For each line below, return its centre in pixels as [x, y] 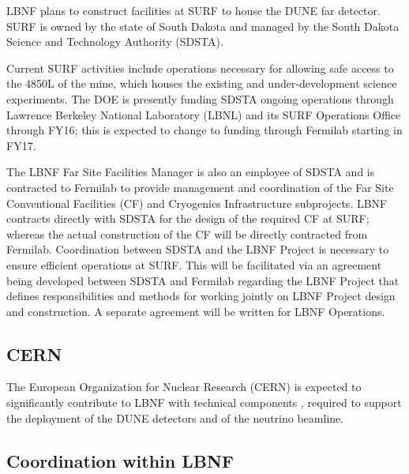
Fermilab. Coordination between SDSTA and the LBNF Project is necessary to [198, 249]
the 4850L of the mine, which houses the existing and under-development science [202, 83]
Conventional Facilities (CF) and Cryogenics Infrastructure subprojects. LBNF [197, 203]
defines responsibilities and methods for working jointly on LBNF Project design [201, 296]
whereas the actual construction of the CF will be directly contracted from [187, 233]
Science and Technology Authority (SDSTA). [115, 41]
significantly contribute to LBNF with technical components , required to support [204, 403]
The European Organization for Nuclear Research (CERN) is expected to [184, 387]
